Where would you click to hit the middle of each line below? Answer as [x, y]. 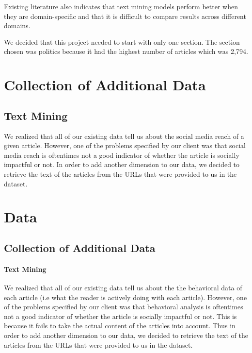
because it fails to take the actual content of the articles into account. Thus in [120, 326]
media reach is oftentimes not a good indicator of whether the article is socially [122, 155]
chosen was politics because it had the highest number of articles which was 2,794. [126, 51]
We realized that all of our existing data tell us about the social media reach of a [124, 136]
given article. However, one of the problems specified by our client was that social [125, 145]
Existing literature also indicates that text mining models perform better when [121, 6]
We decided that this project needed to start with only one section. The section [122, 42]
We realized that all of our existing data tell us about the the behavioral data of [123, 288]
